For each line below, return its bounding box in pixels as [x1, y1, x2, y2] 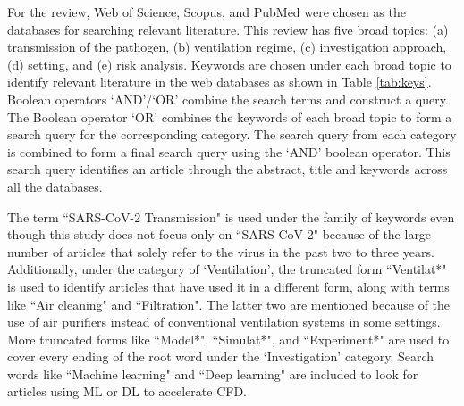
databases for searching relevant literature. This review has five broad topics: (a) [7, 20, 449, 38]
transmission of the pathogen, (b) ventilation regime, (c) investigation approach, [7, 37, 447, 56]
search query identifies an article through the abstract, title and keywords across [7, 160, 448, 178]
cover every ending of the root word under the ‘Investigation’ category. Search [7, 347, 434, 366]
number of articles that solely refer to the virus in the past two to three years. [7, 242, 434, 261]
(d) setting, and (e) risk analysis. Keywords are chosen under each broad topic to [7, 54, 451, 73]
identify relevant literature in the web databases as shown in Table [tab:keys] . [7, 72, 432, 91]
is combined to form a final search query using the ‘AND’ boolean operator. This [7, 142, 451, 161]
